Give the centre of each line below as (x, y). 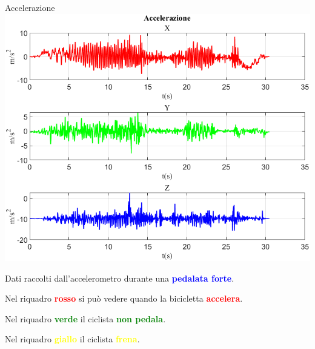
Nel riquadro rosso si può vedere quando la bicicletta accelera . (124, 298)
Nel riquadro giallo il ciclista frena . (72, 339)
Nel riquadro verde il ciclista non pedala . (85, 318)
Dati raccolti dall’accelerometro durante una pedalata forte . (120, 278)
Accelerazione (30, 7)
